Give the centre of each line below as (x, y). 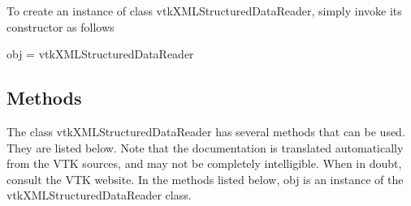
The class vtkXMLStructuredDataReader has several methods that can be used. (206, 131)
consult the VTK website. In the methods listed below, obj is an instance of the (205, 179)
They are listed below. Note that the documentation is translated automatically (205, 147)
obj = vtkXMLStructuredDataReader (100, 54)
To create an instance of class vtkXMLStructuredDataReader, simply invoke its (204, 11)
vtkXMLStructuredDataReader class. (99, 195)
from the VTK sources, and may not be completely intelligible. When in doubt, (204, 163)
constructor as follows (61, 26)
